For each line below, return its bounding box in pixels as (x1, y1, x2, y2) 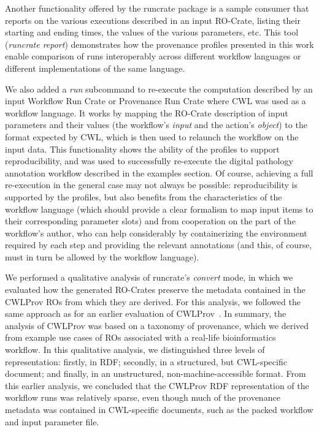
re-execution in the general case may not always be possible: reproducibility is (5, 178, 298, 191)
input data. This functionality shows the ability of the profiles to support (5, 142, 280, 155)
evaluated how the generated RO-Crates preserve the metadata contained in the (5, 283, 306, 296)
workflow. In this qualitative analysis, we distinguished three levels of (5, 343, 265, 356)
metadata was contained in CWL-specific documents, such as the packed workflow (5, 403, 313, 415)
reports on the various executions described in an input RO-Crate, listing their (5, 13, 301, 26)
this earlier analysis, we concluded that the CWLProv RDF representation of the (5, 379, 309, 392)
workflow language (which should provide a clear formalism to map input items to (5, 202, 313, 215)
